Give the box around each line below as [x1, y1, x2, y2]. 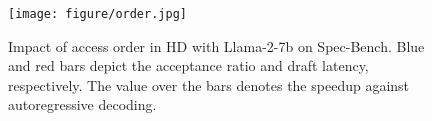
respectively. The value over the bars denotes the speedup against [8, 74, 410, 95]
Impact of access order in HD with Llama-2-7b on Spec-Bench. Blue [8, 35, 425, 56]
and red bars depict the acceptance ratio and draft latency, [8, 55, 369, 76]
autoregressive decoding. [8, 94, 157, 115]
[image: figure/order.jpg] [8, 7, 187, 21]
